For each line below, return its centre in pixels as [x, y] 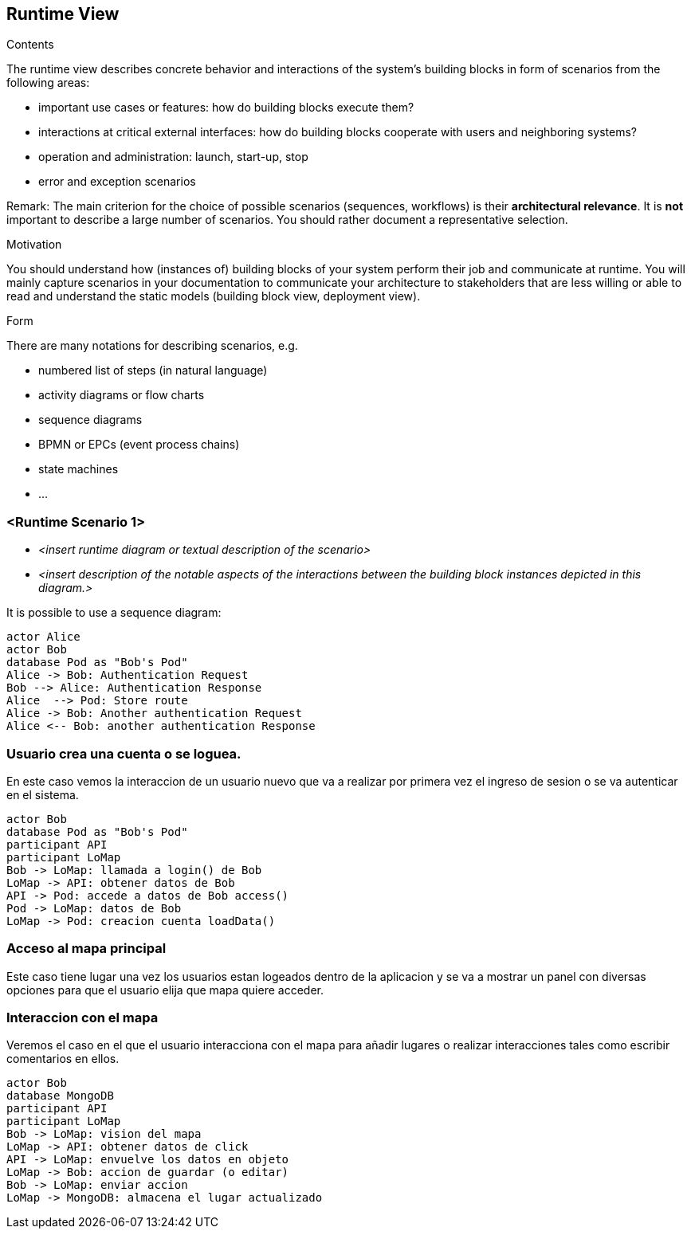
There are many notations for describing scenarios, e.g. [152, 346]
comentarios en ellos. [63, 1059]
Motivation [34, 245]
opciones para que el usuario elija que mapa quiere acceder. [165, 990]
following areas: [48, 83]
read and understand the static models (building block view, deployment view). [214, 296]
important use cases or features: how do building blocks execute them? [226, 108]
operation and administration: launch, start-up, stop [173, 157]
